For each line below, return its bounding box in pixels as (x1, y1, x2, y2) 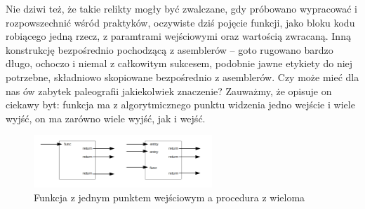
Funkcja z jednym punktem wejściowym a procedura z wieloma (34, 189, 305, 204)
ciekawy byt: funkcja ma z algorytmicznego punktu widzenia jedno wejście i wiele (6, 97, 355, 112)
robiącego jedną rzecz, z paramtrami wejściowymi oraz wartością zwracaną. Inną (6, 29, 351, 43)
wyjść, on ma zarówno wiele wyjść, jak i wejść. (6, 110, 206, 125)
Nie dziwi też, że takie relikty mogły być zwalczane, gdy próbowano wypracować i (6, 1, 357, 15)
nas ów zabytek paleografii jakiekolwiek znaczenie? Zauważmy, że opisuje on (6, 83, 332, 98)
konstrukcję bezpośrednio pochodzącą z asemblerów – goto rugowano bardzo (6, 42, 333, 57)
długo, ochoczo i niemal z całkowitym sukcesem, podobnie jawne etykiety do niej (6, 56, 353, 71)
